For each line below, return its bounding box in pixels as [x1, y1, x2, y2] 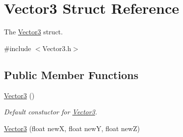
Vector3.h [42, 43, 71, 53]
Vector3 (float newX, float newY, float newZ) [4, 123, 140, 133]
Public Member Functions [4, 67, 138, 82]
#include [4, 43, 31, 53]
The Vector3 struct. [4, 27, 63, 37]
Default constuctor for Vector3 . [4, 107, 98, 117]
